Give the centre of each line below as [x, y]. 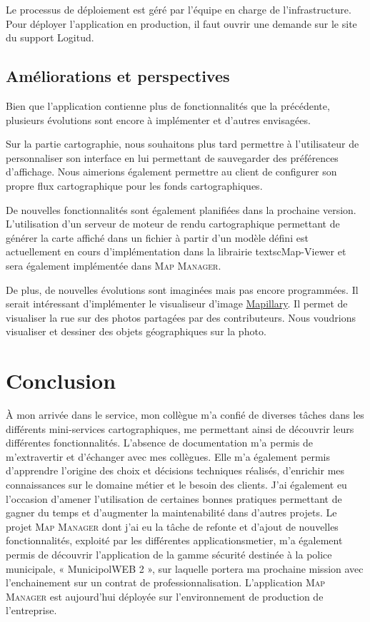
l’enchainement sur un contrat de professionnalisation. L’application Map [166, 582]
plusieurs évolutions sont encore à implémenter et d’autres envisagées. [158, 119]
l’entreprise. [31, 610]
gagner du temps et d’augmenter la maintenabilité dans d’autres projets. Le [171, 513]
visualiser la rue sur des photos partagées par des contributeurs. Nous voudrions [181, 317]
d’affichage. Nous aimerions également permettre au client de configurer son [171, 172]
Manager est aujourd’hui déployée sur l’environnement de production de [165, 596]
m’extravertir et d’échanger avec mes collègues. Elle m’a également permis [168, 456]
